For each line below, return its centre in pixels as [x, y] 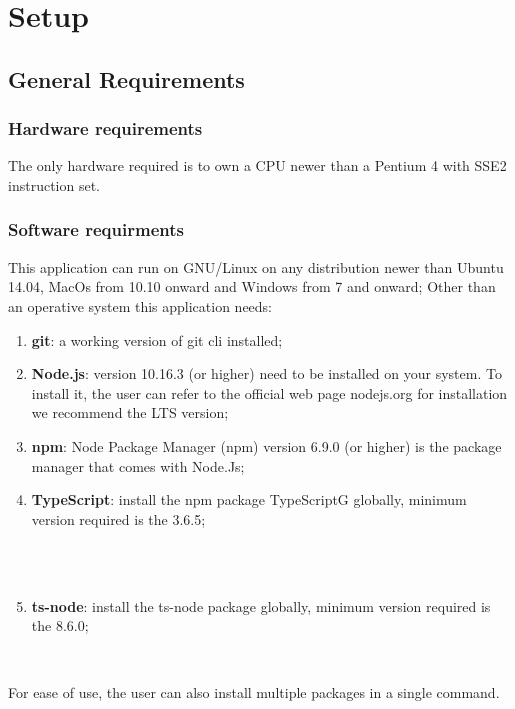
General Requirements [126, 78]
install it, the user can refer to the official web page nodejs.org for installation [269, 392]
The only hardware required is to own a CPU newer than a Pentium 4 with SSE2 [257, 165]
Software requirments [96, 229]
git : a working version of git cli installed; [157, 339]
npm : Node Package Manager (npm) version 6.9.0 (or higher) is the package [266, 445]
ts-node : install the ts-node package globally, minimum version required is [261, 605]
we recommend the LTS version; [130, 412]
